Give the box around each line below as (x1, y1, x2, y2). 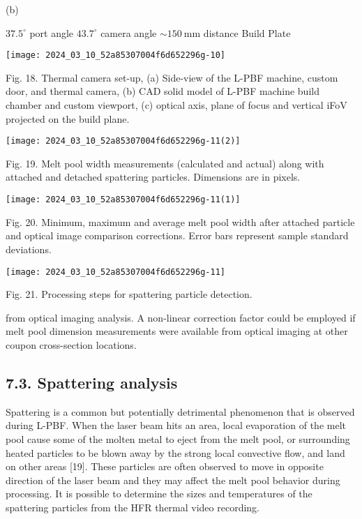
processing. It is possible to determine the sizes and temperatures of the (6, 486, 312, 501)
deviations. (6, 241, 52, 256)
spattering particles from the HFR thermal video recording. (6, 499, 260, 514)
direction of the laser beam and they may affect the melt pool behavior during (6, 472, 340, 487)
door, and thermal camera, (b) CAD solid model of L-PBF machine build (6, 84, 319, 98)
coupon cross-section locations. (6, 337, 137, 352)
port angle (29, 25, 74, 40)
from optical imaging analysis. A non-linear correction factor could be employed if (6, 310, 356, 324)
